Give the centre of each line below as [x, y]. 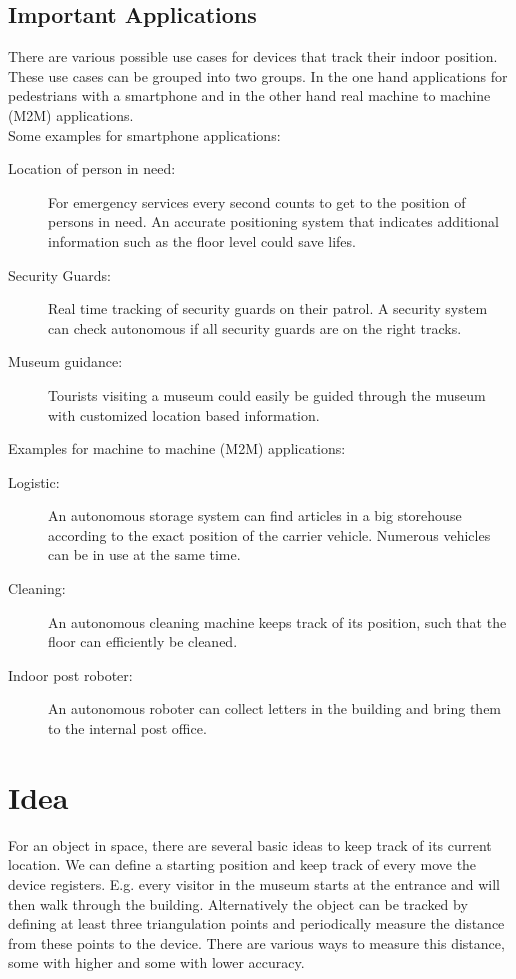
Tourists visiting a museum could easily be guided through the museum [267, 394]
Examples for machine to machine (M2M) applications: [177, 448]
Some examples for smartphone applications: [144, 134]
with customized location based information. [184, 414]
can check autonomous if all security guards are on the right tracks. [255, 327]
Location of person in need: [92, 168]
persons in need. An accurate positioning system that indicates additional [273, 221]
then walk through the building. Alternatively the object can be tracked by [238, 903]
